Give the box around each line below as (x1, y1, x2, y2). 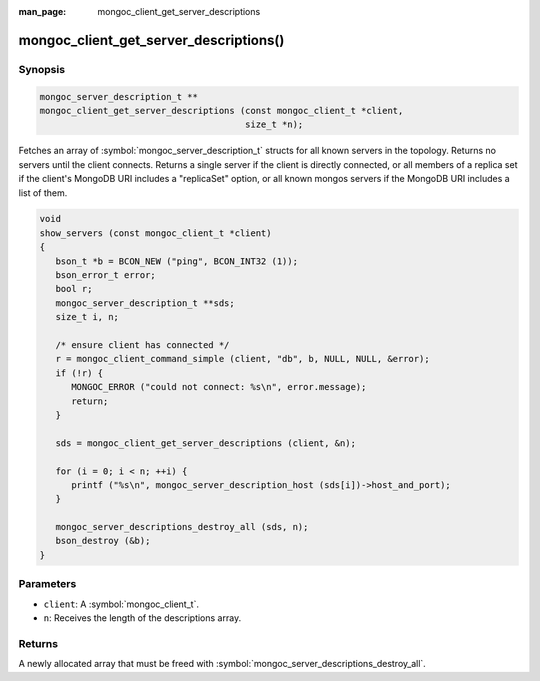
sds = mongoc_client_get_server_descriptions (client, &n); (55, 437, 357, 449)
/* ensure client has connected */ (55, 340, 230, 350)
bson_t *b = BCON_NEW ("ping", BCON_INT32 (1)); (55, 255, 299, 267)
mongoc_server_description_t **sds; (55, 297, 235, 309)
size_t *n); (245, 119, 304, 130)
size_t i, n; (55, 311, 120, 323)
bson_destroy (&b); (55, 535, 151, 547)
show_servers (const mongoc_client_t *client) (39, 227, 272, 239)
